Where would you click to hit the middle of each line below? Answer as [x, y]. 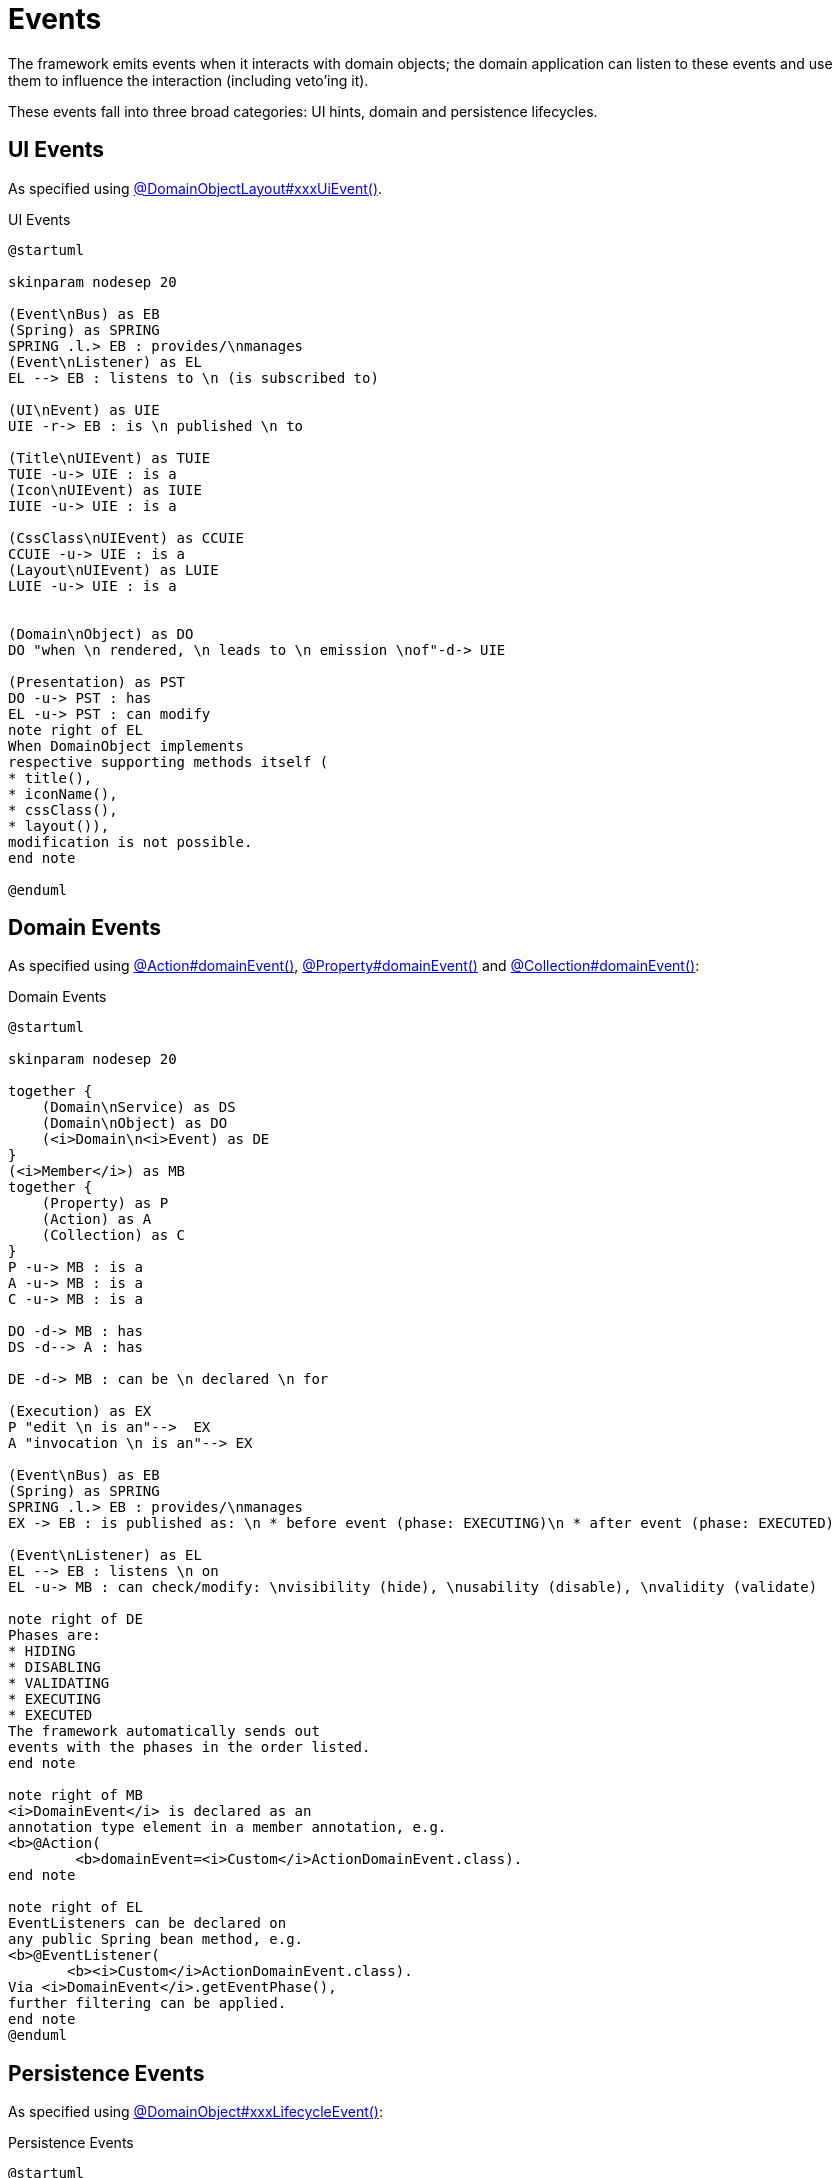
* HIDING [42, 1651]
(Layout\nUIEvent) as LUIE [113, 569]
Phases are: [54, 1635]
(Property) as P [105, 1203]
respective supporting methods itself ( [168, 761]
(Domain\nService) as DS [138, 1107]
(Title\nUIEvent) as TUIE [109, 457]
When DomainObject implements [126, 745]
